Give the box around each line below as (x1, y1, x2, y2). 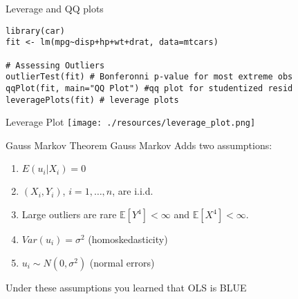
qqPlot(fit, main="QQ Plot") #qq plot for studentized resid (6, 83, 293, 93)
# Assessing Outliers (6, 60, 105, 70)
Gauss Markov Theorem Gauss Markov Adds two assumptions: (6, 137, 272, 152)
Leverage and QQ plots (6, 1, 104, 15)
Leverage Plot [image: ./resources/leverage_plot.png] (6, 115, 256, 129)
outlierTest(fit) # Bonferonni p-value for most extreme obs (6, 72, 293, 82)
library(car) (6, 26, 65, 36)
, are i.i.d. (112, 184, 153, 198)
